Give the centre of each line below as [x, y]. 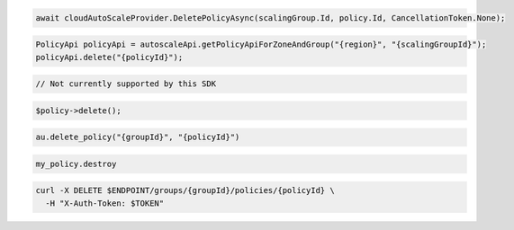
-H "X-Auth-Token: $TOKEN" [105, 203]
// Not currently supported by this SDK [126, 84]
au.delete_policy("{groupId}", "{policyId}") [138, 137]
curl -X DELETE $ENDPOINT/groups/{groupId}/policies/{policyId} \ [185, 190]
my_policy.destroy [76, 164]
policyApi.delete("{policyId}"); [109, 57]
